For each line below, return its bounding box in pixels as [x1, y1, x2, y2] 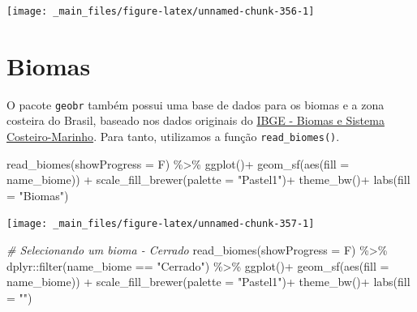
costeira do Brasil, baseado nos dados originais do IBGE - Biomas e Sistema [6, 112, 385, 129]
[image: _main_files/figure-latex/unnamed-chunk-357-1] [6, 218, 315, 230]
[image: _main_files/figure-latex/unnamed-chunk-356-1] [6, 6, 315, 17]
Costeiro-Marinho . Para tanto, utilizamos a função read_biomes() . [6, 128, 340, 145]
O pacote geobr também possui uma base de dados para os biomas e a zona [6, 96, 385, 113]
